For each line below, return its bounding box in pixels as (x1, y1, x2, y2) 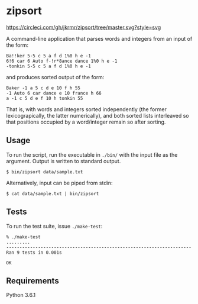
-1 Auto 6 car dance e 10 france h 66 (6, 90, 102, 96)
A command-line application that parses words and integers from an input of (6, 35, 193, 42)
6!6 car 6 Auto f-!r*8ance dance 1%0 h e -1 (6, 58, 118, 64)
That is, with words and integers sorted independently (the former (6, 105, 167, 113)
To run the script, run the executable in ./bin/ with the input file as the (6, 151, 178, 158)
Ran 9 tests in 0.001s (6, 250, 62, 256)
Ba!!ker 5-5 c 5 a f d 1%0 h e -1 (6, 53, 92, 59)
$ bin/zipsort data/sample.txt (6, 169, 83, 175)
